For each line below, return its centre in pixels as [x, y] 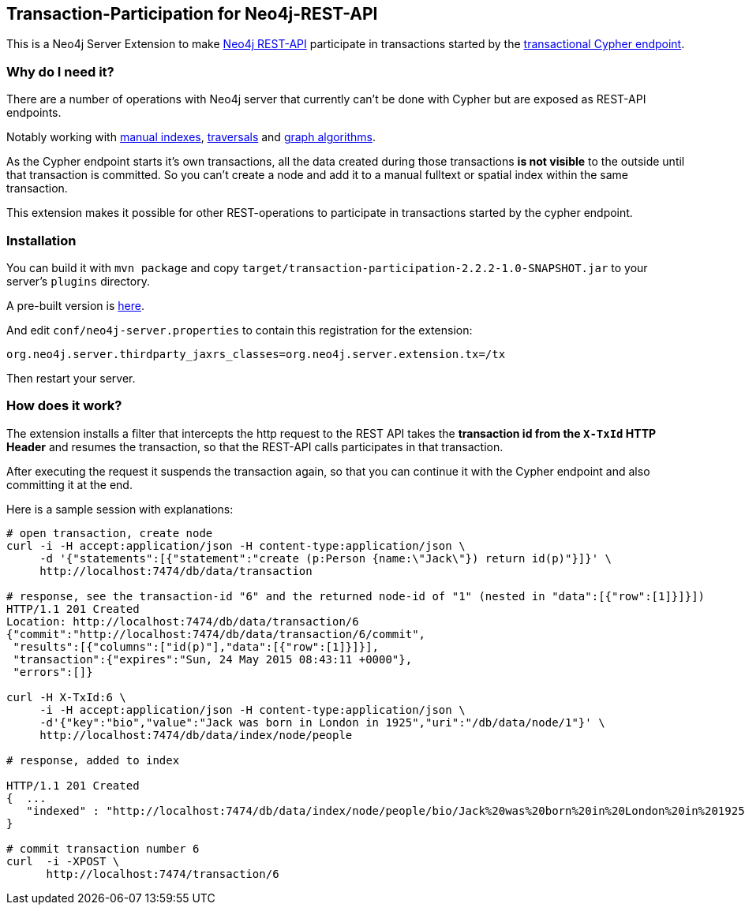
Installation [41, 240]
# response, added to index [93, 760]
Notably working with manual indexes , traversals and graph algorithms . [191, 137]
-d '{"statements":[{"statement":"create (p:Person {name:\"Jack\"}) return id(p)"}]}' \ [326, 558]
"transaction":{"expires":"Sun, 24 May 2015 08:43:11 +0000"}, [213, 659]
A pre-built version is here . [75, 305]
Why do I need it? [60, 71]
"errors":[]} [53, 672]
